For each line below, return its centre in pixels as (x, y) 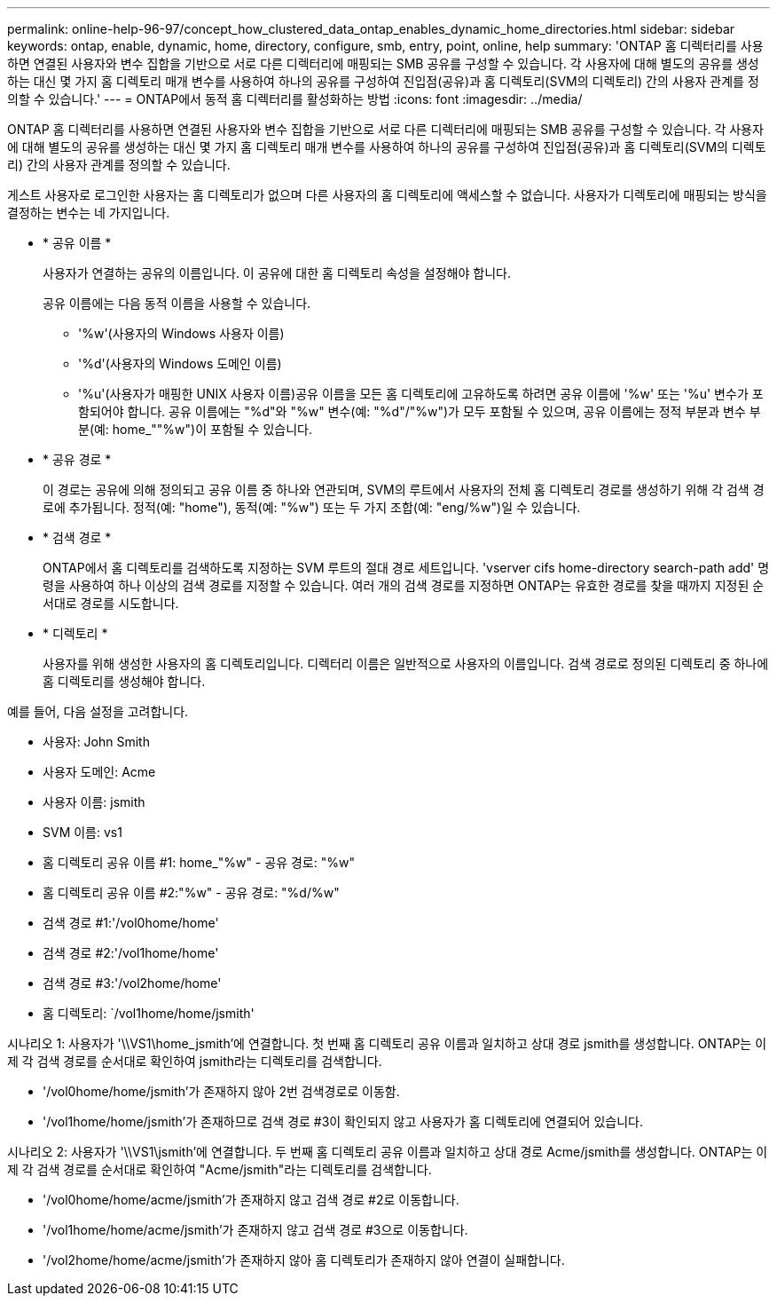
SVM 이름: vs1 (82, 832)
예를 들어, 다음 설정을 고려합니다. (98, 711)
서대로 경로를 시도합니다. (111, 603)
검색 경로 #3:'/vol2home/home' (132, 983)
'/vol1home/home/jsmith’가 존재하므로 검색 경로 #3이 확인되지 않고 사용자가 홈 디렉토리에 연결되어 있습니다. (343, 1121)
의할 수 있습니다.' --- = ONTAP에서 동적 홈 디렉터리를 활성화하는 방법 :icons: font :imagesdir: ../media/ (295, 99)
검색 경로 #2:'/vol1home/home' (131, 953)
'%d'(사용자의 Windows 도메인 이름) (180, 363)
